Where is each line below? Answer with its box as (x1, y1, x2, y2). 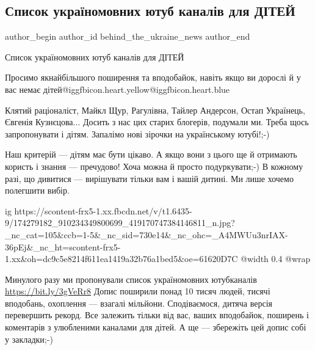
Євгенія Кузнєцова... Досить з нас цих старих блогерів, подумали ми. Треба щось (5, 115, 309, 128)
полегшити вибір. (5, 184, 70, 197)
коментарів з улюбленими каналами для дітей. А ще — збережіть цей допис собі (5, 321, 306, 334)
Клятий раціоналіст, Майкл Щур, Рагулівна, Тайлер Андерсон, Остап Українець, (5, 103, 305, 116)
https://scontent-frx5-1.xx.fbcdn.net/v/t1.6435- (14, 204, 192, 217)
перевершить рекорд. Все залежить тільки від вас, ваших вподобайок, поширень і (5, 308, 309, 321)
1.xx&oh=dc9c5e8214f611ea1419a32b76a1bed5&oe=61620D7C (5, 252, 238, 265)
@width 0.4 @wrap (240, 252, 311, 265)
